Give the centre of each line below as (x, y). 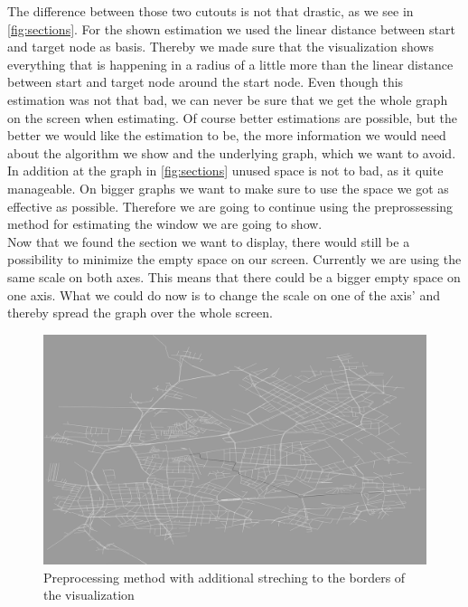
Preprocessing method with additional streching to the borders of (225, 577)
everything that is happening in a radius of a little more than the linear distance (230, 64)
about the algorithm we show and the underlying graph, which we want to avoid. (232, 152)
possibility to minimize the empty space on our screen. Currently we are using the (234, 259)
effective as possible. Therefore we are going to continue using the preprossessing (230, 206)
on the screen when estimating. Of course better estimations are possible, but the (233, 117)
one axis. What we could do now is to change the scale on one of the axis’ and (224, 294)
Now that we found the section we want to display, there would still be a (209, 241)
